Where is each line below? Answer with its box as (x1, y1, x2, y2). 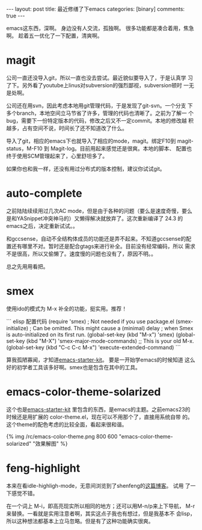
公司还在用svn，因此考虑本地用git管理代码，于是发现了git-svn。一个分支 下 (6, 102, 194, 109)
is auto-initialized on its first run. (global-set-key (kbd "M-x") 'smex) (6, 331, 175, 338)
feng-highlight (6, 461, 81, 475)
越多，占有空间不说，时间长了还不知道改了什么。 (6, 125, 127, 132)
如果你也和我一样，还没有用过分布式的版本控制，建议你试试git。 (6, 165, 165, 172)
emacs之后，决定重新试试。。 (6, 222, 78, 229)
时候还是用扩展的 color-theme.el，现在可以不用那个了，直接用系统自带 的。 (6, 413, 194, 421)
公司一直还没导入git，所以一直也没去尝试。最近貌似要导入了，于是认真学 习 (6, 74, 194, 81)
